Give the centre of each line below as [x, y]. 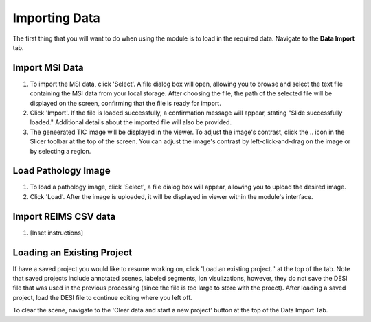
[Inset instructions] [57, 233]
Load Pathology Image [62, 171]
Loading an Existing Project [72, 252]
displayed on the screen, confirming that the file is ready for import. [125, 103]
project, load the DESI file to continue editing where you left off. [102, 297]
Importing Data [56, 18]
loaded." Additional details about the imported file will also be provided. [131, 122]
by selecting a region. [60, 151]
